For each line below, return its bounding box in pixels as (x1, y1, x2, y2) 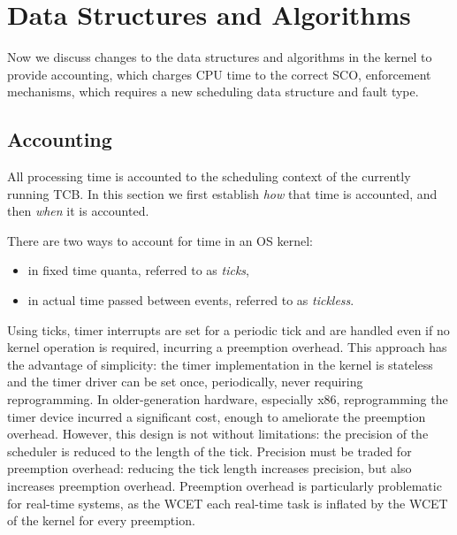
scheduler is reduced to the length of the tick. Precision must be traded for (7, 441, 412, 460)
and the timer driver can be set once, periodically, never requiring (7, 372, 363, 391)
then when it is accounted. (7, 202, 149, 220)
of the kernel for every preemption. (7, 511, 195, 530)
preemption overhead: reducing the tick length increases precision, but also (7, 459, 412, 478)
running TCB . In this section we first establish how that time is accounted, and (7, 184, 438, 203)
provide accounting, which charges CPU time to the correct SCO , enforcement (7, 65, 431, 83)
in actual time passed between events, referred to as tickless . (27, 291, 354, 310)
